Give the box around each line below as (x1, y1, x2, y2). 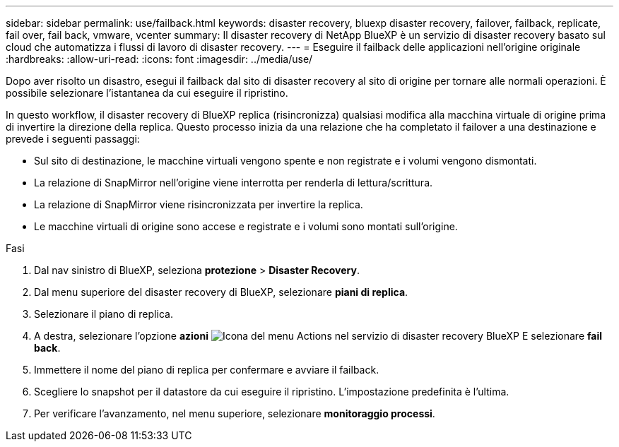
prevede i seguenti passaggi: (6, 133, 140, 145)
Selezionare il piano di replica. (34, 308, 173, 320)
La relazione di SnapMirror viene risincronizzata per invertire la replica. (34, 198, 363, 210)
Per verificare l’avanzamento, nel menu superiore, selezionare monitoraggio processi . (34, 407, 435, 419)
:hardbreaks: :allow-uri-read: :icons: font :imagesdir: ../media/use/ (6, 53, 313, 65)
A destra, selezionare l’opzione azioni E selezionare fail (34, 330, 602, 342)
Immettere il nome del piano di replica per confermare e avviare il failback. (34, 364, 379, 376)
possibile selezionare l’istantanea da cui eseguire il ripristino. (6, 87, 288, 99)
